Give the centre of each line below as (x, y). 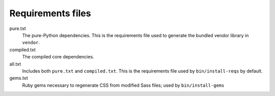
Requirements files (50, 13)
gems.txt (19, 78)
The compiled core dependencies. (58, 57)
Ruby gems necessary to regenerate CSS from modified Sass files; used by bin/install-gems (123, 85)
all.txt (15, 64)
